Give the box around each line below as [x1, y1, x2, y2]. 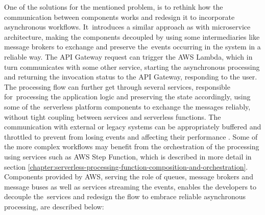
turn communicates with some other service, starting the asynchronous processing [4, 61, 260, 72]
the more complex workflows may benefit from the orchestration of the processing [4, 141, 259, 152]
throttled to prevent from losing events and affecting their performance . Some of [4, 131, 258, 142]
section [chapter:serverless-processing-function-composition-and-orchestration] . [4, 161, 248, 172]
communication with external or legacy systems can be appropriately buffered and [4, 121, 261, 132]
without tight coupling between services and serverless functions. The [4, 111, 221, 122]
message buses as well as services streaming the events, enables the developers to [4, 181, 257, 192]
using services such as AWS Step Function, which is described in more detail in [4, 151, 252, 162]
